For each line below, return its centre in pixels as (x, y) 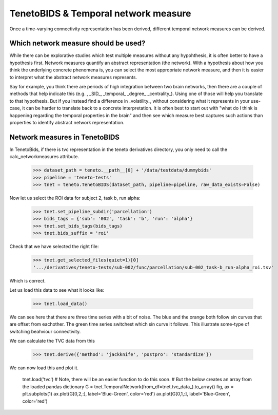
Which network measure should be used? (77, 43)
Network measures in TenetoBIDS (65, 137)
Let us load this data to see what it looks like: (57, 290)
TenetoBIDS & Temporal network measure (101, 13)
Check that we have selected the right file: (54, 247)
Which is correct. (28, 280)
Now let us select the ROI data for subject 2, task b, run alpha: (75, 198)
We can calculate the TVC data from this (52, 341)
